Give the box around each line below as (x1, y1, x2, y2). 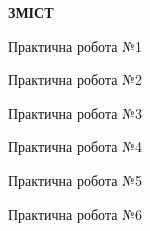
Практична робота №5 (8, 169, 142, 190)
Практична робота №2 (8, 69, 142, 90)
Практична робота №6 (8, 203, 142, 224)
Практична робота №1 (8, 35, 142, 56)
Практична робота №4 (8, 136, 142, 157)
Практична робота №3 (8, 102, 142, 123)
